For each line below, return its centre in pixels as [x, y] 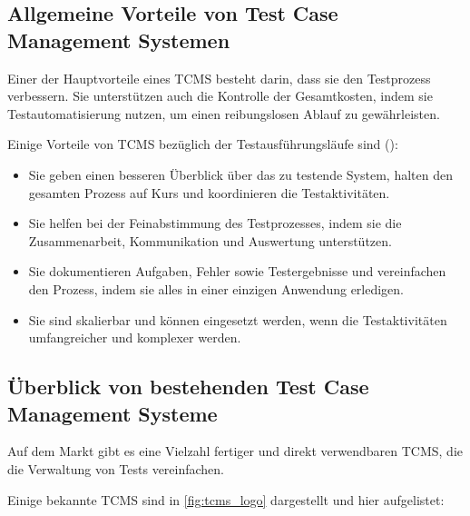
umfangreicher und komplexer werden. [135, 337]
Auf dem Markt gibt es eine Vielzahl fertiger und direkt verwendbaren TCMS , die [235, 451]
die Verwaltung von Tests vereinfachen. [116, 468]
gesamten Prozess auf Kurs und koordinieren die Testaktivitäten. [209, 192]
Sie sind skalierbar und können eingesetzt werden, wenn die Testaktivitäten [238, 319]
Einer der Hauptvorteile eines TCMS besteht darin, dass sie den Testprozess [219, 78]
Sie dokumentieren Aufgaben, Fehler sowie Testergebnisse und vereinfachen [237, 271]
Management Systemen [119, 40]
